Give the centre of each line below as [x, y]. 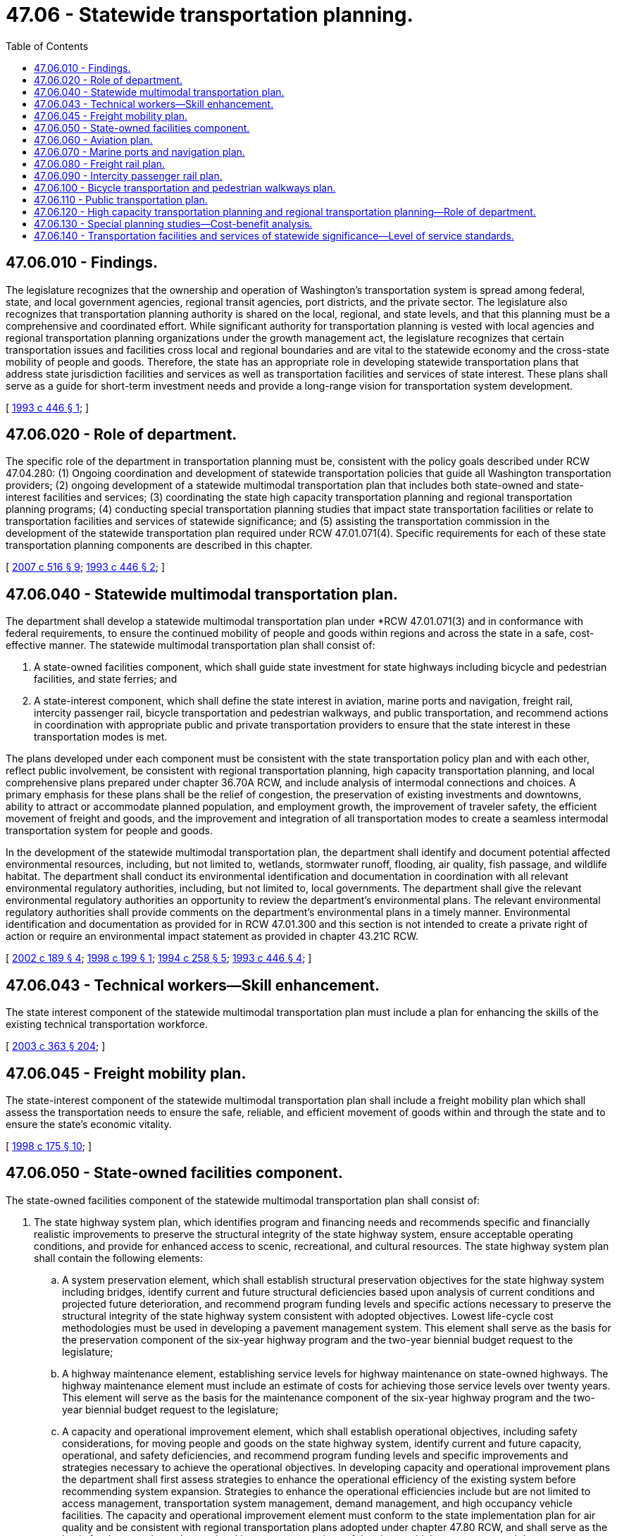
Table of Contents [47, 46]
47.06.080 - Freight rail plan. [100, 163]
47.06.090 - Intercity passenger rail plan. [128, 175]
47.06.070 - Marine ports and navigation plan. [139, 151]
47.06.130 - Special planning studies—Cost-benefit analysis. [173, 223]
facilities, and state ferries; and [106, 679]
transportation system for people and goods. [109, 831]
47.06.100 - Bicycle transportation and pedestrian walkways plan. [185, 187]
